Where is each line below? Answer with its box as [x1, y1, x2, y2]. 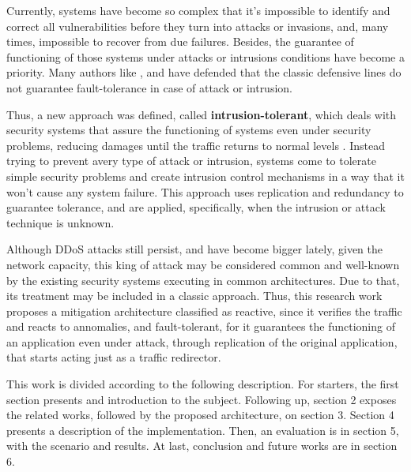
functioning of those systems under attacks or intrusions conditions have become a [6, 48, 405, 65]
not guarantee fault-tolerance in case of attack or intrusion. [6, 79, 292, 96]
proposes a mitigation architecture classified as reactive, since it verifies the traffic [6, 302, 402, 319]
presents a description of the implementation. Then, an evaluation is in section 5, [6, 421, 399, 438]
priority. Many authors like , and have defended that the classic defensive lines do [6, 64, 402, 81]
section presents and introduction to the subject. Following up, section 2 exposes [6, 391, 397, 407]
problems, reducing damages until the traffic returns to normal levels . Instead [6, 137, 385, 153]
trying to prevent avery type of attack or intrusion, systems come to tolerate [6, 152, 376, 169]
